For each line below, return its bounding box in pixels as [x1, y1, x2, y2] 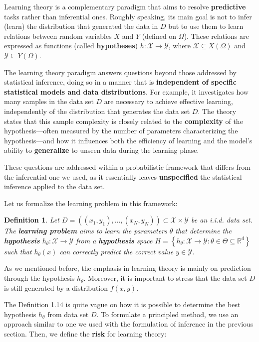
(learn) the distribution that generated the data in [4, 21, 158, 31]
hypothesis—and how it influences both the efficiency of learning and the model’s [4, 135, 253, 145]
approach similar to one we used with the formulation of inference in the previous [4, 319, 254, 329]
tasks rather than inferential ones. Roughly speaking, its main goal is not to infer [4, 11, 252, 21]
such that [4, 246, 32, 256]
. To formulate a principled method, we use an [96, 309, 239, 319]
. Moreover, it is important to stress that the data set [83, 273, 247, 283]
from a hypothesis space [76, 235, 153, 245]
